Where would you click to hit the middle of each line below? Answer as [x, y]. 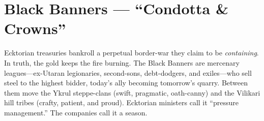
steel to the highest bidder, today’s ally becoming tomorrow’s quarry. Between [126, 83]
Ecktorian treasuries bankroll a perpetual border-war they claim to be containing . [131, 53]
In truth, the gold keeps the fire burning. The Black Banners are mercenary [122, 62]
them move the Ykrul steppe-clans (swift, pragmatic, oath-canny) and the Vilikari [132, 92]
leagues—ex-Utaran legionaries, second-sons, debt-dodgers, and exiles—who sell [128, 72]
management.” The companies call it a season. [76, 112]
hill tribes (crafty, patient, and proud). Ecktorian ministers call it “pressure [121, 102]
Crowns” [35, 28]
